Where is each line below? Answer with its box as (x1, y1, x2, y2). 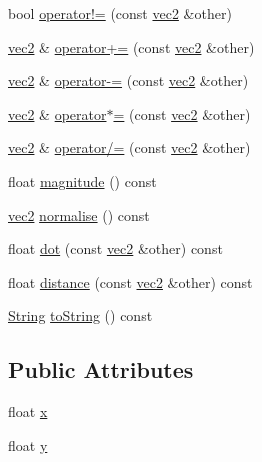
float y (8, 434, 48, 455)
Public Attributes (8, 354, 194, 385)
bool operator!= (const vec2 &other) (8, 3, 232, 23)
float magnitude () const (8, 170, 157, 191)
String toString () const (8, 305, 153, 326)
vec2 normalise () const (8, 204, 150, 225)
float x (8, 401, 48, 422)
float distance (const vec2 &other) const (8, 271, 253, 292)
